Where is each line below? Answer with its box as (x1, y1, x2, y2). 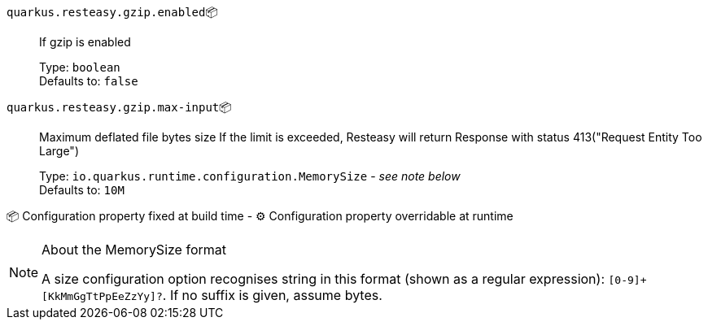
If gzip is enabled (39, 35, 131, 49)
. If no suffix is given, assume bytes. (162, 287, 382, 303)
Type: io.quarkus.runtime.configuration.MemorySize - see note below (39, 169, 461, 183)
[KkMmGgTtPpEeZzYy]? (42, 290, 163, 302)
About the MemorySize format (42, 241, 226, 258)
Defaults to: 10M (39, 183, 125, 197)
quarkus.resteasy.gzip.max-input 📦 (7, 100, 232, 114)
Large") (39, 144, 79, 158)
